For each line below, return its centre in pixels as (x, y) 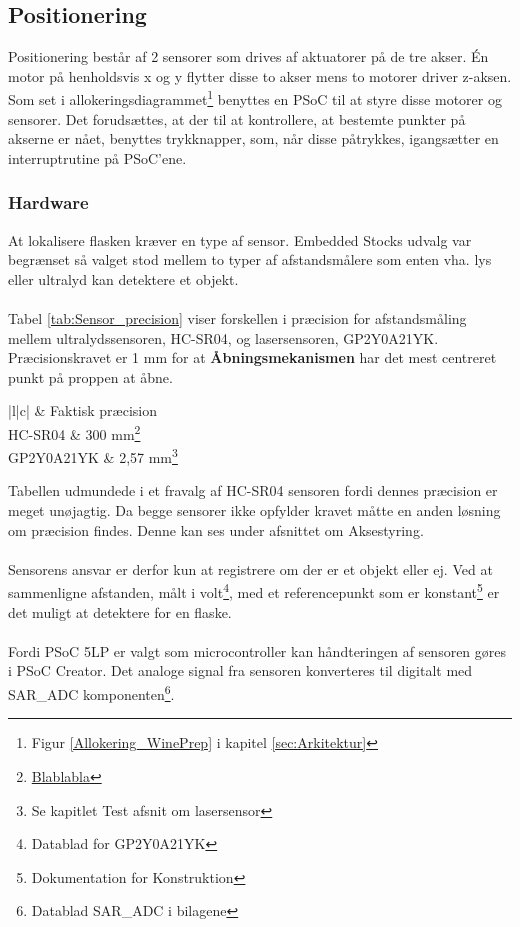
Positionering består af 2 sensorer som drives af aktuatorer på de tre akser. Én (248, 56)
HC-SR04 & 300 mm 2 (74, 432)
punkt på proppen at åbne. (90, 376)
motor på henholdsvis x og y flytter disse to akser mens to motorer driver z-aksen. (260, 75)
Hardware (48, 202)
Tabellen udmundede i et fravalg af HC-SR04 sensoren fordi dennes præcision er (253, 490)
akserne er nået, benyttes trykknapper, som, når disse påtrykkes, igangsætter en (253, 138)
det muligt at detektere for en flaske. (120, 611)
